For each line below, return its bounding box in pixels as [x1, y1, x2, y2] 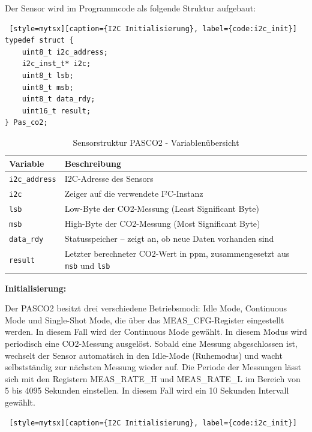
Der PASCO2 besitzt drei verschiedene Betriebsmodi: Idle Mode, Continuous [5, 302, 287, 314]
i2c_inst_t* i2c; [22, 59, 91, 68]
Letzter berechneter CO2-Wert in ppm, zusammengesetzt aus [64, 247, 290, 259]
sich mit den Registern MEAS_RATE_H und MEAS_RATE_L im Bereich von [5, 372, 301, 385]
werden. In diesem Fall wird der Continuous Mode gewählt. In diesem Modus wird [5, 325, 307, 338]
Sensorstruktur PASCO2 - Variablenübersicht [73, 136, 239, 148]
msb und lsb [64, 259, 110, 271]
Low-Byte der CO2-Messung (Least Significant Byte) [64, 202, 259, 215]
